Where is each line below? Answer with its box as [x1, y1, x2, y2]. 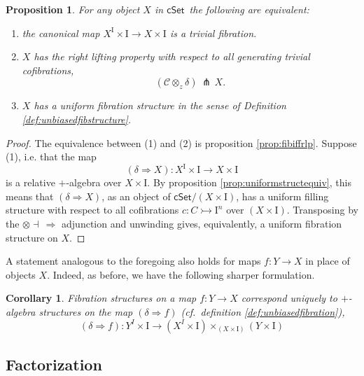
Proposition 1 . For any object [6, 2, 140, 16]
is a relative [6, 175, 55, 190]
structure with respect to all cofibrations [6, 202, 179, 217]
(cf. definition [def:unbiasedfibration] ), [181, 305, 345, 319]
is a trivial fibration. [169, 25, 257, 40]
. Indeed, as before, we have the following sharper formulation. [47, 267, 315, 281]
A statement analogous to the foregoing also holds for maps [6, 253, 261, 268]
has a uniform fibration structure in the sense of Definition [34, 98, 286, 113]
